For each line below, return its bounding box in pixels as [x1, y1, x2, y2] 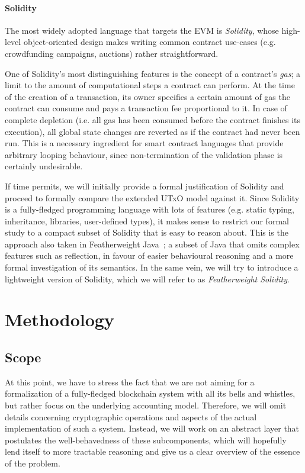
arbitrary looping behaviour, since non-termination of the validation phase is [5, 148, 283, 160]
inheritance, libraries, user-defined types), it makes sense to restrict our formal [5, 214, 289, 227]
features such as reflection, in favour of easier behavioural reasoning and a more [5, 249, 294, 262]
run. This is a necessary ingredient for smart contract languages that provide [5, 137, 284, 149]
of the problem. [5, 457, 60, 469]
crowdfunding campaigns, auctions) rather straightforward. [5, 47, 219, 59]
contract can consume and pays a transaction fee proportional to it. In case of [5, 102, 287, 114]
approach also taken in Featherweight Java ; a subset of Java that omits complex [5, 237, 300, 250]
